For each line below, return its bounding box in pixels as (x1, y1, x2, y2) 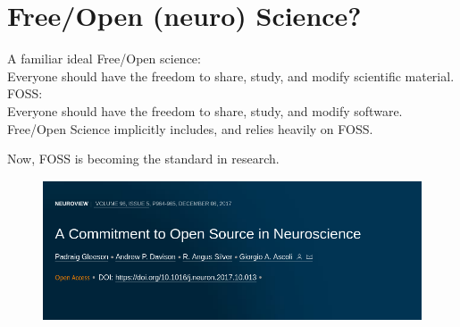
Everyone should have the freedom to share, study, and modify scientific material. (7, 66, 455, 85)
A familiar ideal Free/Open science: (7, 49, 201, 68)
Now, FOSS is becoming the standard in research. (7, 149, 280, 168)
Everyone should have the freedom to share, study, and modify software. (7, 101, 403, 120)
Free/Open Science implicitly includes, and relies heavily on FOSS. (7, 119, 373, 138)
